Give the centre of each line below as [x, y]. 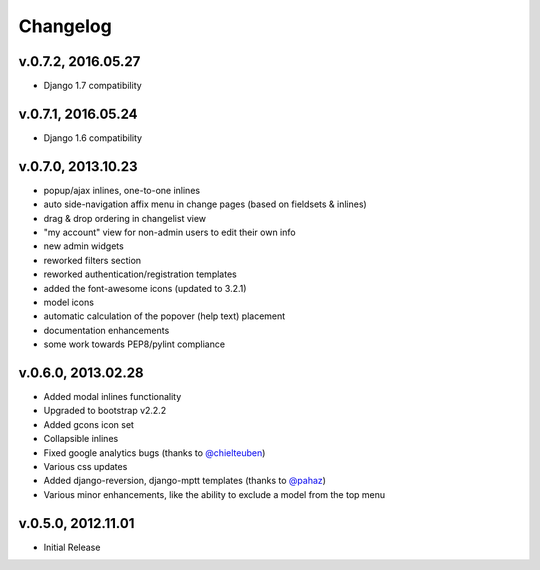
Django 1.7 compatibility [92, 86]
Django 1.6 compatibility [93, 137]
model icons [69, 302]
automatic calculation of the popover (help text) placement [164, 316]
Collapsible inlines [81, 439]
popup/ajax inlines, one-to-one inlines [121, 190]
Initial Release [72, 547]
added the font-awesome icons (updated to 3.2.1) [145, 288]
